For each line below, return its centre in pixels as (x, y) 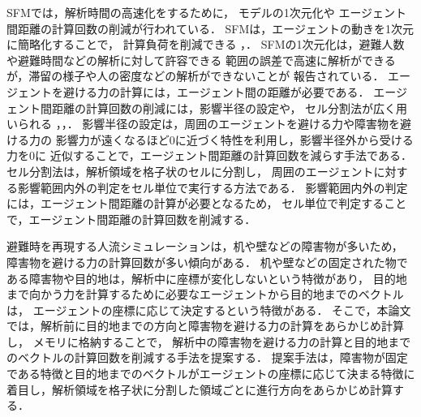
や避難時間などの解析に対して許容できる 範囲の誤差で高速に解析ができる (201, 60)
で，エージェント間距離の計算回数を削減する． (131, 219)
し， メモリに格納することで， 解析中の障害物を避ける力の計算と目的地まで (209, 341)
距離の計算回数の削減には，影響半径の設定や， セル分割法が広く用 (230, 107)
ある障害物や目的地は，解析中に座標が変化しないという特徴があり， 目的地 (207, 278)
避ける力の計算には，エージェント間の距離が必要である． (216, 91)
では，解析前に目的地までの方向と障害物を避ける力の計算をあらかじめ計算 (205, 326)
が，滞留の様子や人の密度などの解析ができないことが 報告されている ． (195, 76)
